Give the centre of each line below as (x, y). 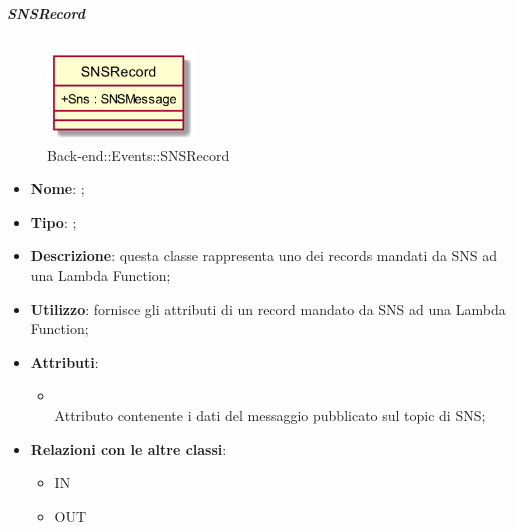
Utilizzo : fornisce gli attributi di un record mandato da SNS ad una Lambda (268, 308)
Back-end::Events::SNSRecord (138, 154)
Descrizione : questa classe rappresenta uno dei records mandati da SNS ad (264, 255)
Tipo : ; (53, 221)
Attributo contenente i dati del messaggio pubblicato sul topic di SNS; (270, 415)
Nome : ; (57, 188)
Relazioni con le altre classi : (128, 448)
